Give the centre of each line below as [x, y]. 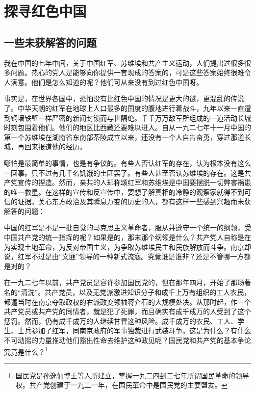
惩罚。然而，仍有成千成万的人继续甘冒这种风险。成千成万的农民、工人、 [121, 321]
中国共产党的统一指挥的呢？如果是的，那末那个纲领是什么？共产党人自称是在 [127, 237]
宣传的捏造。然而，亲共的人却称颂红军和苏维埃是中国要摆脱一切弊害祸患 [134, 182]
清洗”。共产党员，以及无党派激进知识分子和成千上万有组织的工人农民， [136, 292]
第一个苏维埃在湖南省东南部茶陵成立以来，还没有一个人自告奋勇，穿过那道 [124, 137]
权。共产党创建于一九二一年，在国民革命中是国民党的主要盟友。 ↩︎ [121, 385]
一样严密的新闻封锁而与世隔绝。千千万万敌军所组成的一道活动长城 [144, 118]
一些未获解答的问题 [50, 42]
